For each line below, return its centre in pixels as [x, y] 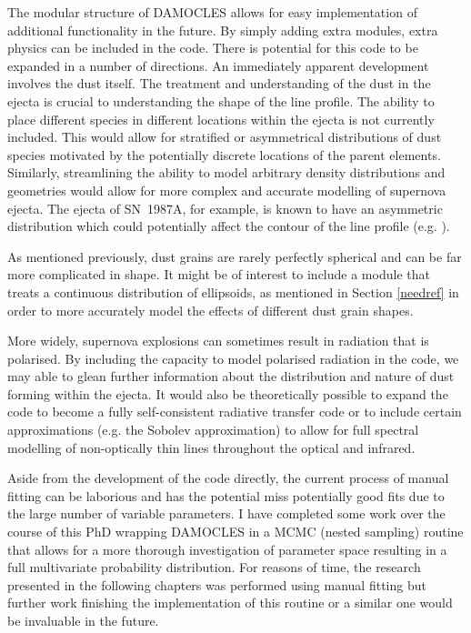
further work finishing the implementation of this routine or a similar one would [230, 603]
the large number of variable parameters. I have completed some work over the [226, 513]
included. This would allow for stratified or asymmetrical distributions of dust [225, 137]
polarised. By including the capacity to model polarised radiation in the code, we [233, 358]
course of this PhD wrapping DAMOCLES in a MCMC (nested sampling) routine [235, 532]
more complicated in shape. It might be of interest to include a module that [219, 274]
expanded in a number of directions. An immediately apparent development [218, 65]
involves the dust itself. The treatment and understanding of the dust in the [219, 83]
